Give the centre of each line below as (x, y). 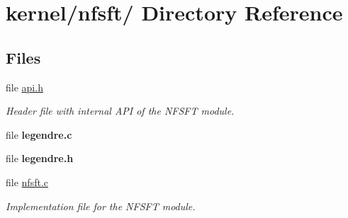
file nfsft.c (27, 182)
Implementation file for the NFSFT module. (101, 206)
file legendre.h (40, 158)
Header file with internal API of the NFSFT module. (120, 111)
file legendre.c (39, 134)
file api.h (24, 87)
